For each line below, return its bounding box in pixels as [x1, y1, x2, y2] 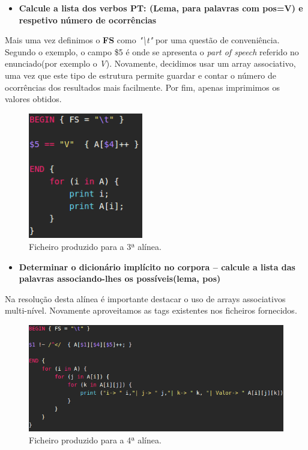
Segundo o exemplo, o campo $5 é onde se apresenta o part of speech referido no [5, 45, 299, 58]
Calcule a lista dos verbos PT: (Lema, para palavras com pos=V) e [19, 2, 303, 14]
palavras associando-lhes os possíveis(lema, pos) [19, 272, 221, 285]
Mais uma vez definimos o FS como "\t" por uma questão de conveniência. [5, 34, 280, 46]
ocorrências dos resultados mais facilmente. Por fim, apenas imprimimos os [5, 81, 280, 93]
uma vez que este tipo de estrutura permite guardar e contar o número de [5, 68, 276, 81]
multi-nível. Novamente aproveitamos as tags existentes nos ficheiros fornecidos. [5, 304, 297, 317]
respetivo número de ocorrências [19, 13, 157, 26]
